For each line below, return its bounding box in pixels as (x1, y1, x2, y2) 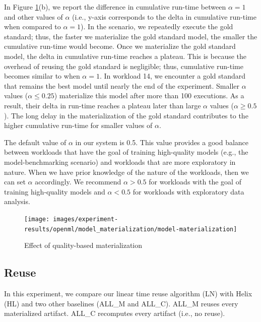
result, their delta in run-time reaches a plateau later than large (4, 100, 201, 110)
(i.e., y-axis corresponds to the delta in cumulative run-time (72, 11, 256, 22)
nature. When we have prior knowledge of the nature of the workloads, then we (4, 166, 249, 177)
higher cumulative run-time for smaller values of (4, 120, 153, 131)
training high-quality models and (4, 186, 105, 197)
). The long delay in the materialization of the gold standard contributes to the (4, 110, 248, 120)
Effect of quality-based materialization (24, 240, 143, 250)
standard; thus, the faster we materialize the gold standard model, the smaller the (4, 31, 257, 41)
